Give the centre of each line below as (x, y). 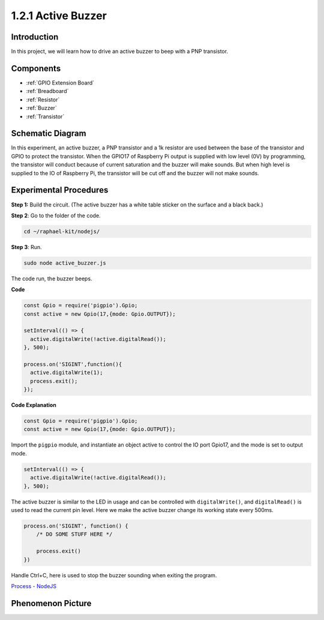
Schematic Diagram (49, 134)
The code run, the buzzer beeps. (52, 278)
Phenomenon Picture (51, 603)
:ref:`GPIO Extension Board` (60, 83)
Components (36, 68)
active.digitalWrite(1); (67, 373)
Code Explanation (34, 405)
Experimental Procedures (60, 190)
